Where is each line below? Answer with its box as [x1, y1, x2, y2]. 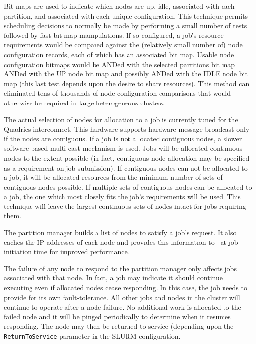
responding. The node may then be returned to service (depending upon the [4, 321, 234, 331]
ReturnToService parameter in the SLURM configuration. [4, 331, 181, 341]
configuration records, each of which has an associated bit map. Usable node [4, 49, 234, 59]
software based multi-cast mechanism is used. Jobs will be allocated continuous [4, 143, 243, 153]
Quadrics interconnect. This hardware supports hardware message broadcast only [4, 124, 250, 134]
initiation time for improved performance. [4, 246, 129, 257]
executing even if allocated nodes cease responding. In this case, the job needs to [4, 282, 247, 293]
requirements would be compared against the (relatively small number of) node [4, 39, 243, 50]
